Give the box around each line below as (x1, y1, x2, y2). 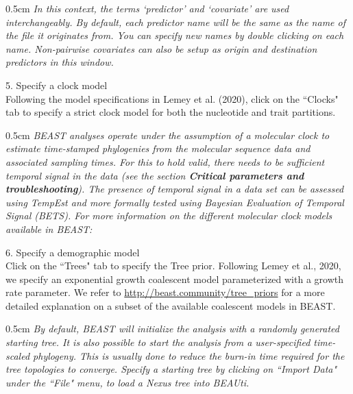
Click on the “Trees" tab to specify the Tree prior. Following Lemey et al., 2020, (5, 258, 341, 273)
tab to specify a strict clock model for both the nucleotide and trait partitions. (5, 105, 336, 119)
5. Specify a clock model (5, 77, 108, 92)
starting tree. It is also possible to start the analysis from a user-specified (5, 335, 311, 349)
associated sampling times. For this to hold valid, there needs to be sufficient (5, 154, 325, 169)
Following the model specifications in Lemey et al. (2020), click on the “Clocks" (5, 91, 339, 106)
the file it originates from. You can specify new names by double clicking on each (5, 28, 344, 42)
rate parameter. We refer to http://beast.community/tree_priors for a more (5, 285, 325, 299)
